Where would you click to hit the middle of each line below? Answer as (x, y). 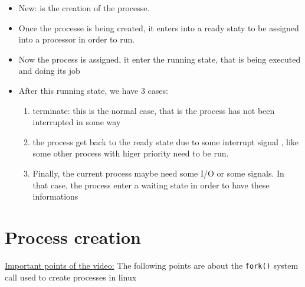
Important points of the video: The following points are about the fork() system (152, 265)
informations (55, 196)
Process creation (73, 237)
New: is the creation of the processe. (84, 8)
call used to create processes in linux (71, 277)
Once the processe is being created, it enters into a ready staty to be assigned (159, 27)
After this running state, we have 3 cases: (93, 90)
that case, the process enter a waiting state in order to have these (151, 185)
